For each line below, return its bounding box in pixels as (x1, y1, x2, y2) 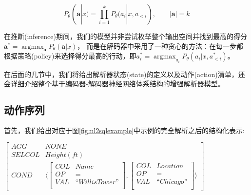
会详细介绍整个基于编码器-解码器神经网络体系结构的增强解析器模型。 (4, 78, 225, 89)
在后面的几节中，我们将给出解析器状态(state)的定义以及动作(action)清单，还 (4, 69, 245, 79)
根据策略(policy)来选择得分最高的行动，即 (4, 51, 136, 61)
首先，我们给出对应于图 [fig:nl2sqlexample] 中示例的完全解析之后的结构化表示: (4, 125, 245, 136)
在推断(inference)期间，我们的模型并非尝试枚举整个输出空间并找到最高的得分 (4, 31, 247, 41)
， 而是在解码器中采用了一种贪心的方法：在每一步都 (77, 40, 244, 51)
